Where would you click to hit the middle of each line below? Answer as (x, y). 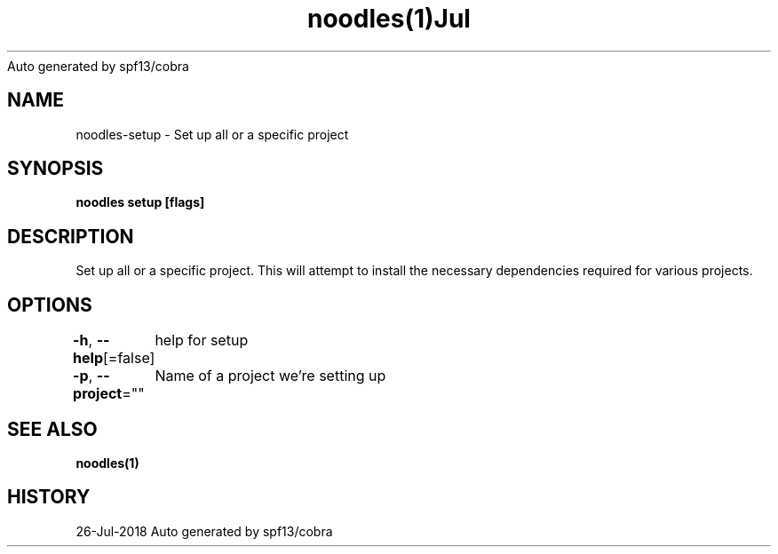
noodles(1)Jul (389, 19)
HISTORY (49, 497)
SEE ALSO (52, 429)
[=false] (129, 358)
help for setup (202, 340)
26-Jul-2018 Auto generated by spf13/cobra (204, 531)
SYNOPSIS (56, 169)
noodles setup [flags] (140, 202)
